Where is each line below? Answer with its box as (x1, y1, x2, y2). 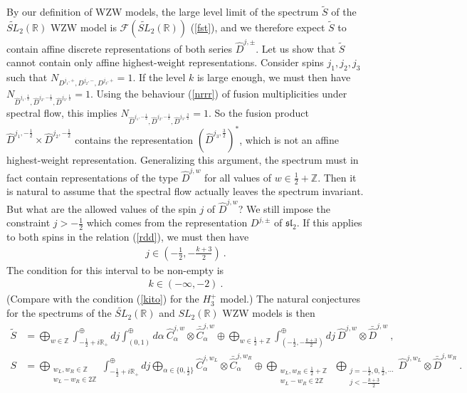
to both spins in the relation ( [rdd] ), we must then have (6, 229, 249, 244)
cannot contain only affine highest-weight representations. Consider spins (6, 55, 324, 70)
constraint (6, 215, 51, 230)
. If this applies (296, 215, 362, 230)
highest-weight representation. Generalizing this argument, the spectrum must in (6, 152, 359, 167)
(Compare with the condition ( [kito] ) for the (6, 291, 199, 306)
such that (6, 69, 48, 84)
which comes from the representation (86, 215, 248, 230)
